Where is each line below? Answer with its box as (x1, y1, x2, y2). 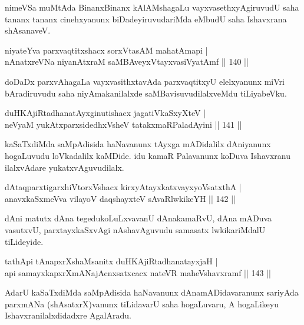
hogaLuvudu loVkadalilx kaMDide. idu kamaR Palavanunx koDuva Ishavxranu (5, 149, 290, 161)
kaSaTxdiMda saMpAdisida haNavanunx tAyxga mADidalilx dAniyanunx (5, 138, 271, 150)
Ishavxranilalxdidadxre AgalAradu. (5, 309, 131, 321)
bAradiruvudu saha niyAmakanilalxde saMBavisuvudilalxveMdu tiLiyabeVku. (5, 87, 287, 99)
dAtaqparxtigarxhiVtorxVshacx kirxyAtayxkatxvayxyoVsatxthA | (5, 181, 242, 193)
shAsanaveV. (5, 24, 51, 37)
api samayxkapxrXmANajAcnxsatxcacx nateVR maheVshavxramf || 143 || (5, 266, 272, 278)
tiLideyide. (5, 235, 44, 247)
